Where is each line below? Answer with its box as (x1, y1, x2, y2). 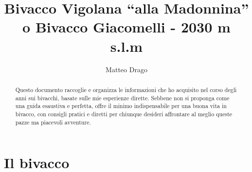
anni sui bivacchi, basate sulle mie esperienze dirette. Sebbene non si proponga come (15, 94, 230, 102)
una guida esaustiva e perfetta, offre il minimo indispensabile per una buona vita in (15, 102, 227, 110)
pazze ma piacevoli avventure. (15, 118, 91, 126)
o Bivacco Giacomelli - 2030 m (22, 17, 231, 37)
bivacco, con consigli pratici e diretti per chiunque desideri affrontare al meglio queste (15, 109, 233, 118)
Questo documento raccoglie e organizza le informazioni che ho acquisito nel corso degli (15, 85, 237, 94)
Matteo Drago (106, 64, 147, 74)
